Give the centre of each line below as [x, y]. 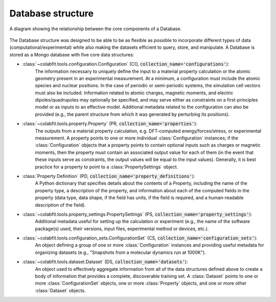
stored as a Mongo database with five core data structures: [72, 54]
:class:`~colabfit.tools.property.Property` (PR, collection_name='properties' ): [110, 124]
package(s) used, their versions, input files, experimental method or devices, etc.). [122, 229]
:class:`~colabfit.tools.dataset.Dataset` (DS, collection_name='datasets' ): [105, 262]
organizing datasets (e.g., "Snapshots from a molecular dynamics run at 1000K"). [121, 252]
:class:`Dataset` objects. [61, 290]
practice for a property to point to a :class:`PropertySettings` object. [107, 167]
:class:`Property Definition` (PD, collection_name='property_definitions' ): [109, 176]
